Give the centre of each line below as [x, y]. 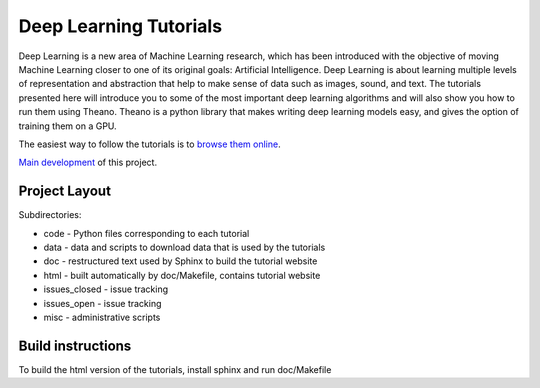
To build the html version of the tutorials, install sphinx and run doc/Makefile [175, 369]
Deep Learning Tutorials [120, 26]
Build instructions [75, 345]
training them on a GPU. [67, 126]
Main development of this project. [88, 162]
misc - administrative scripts [102, 317]
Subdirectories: [50, 215]
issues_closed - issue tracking [106, 289]
